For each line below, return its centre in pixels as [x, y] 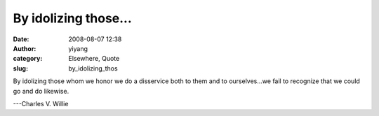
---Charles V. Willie [41, 103]
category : [28, 59]
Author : [25, 48]
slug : [20, 68]
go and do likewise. [41, 91]
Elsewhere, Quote [94, 59]
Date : [21, 39]
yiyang [78, 48]
